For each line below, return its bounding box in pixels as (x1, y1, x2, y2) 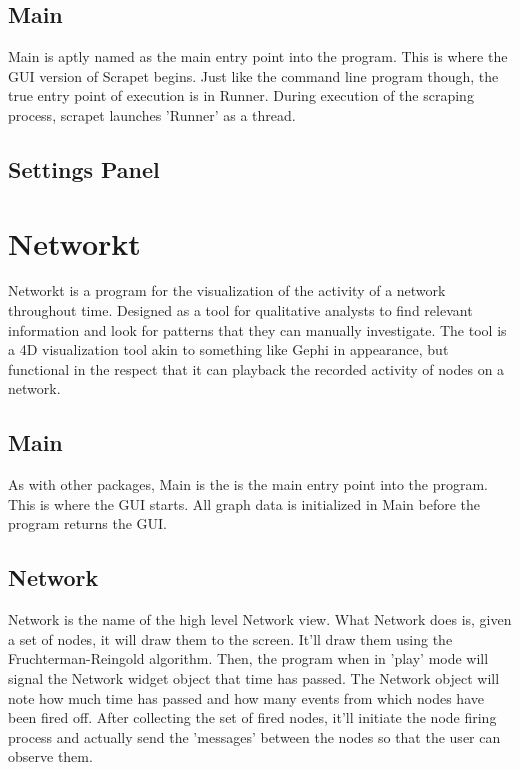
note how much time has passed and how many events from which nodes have (8, 687, 484, 708)
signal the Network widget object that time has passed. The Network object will (8, 668, 500, 689)
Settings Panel (8, 153, 160, 184)
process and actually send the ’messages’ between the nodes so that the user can (8, 726, 501, 747)
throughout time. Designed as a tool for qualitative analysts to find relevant (8, 300, 473, 321)
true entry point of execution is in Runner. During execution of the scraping (8, 85, 474, 106)
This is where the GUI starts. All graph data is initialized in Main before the (8, 493, 480, 514)
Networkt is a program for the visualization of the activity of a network (8, 280, 446, 301)
